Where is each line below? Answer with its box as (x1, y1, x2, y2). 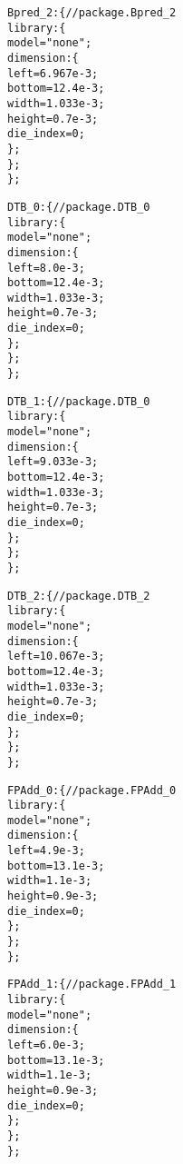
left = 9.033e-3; (7, 455, 99, 469)
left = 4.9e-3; (7, 844, 85, 858)
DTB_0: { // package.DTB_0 (7, 200, 150, 214)
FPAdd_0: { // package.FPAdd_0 (7, 783, 177, 797)
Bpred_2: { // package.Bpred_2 (7, 6, 177, 19)
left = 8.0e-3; (7, 261, 85, 274)
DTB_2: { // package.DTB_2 (7, 589, 150, 602)
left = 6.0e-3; (7, 1039, 85, 1051)
